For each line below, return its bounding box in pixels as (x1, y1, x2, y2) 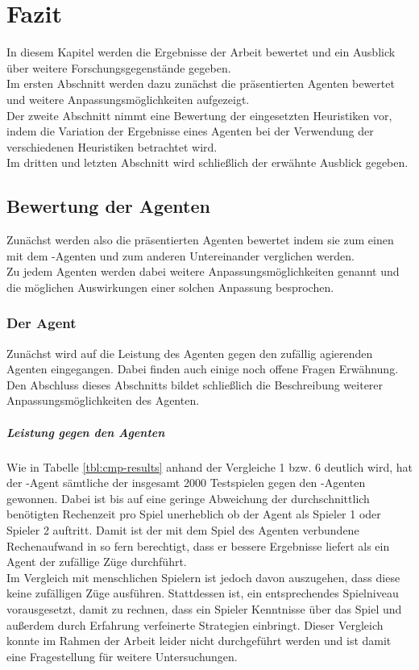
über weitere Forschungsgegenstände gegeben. (6, 59, 231, 76)
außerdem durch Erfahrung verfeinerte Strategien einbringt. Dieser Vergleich (6, 616, 384, 633)
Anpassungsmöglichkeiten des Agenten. (6, 392, 200, 409)
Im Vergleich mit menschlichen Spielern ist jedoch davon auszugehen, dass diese (6, 568, 400, 585)
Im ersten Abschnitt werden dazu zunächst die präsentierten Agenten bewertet (6, 75, 395, 92)
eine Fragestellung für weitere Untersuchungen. (6, 647, 238, 664)
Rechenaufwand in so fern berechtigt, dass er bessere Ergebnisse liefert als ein (6, 537, 390, 554)
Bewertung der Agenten (6, 194, 210, 218)
